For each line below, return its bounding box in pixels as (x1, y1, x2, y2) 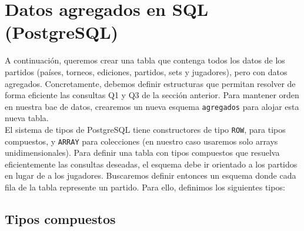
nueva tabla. (5, 112, 49, 124)
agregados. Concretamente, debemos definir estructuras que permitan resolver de (5, 77, 296, 89)
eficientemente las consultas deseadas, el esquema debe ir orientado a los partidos (5, 158, 298, 170)
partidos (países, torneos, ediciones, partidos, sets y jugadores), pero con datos (5, 65, 288, 78)
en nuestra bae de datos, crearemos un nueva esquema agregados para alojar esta (5, 100, 299, 112)
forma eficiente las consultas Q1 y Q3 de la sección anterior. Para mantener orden (5, 89, 299, 101)
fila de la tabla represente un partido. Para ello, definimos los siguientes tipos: (5, 181, 285, 193)
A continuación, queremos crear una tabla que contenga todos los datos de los (5, 54, 285, 66)
